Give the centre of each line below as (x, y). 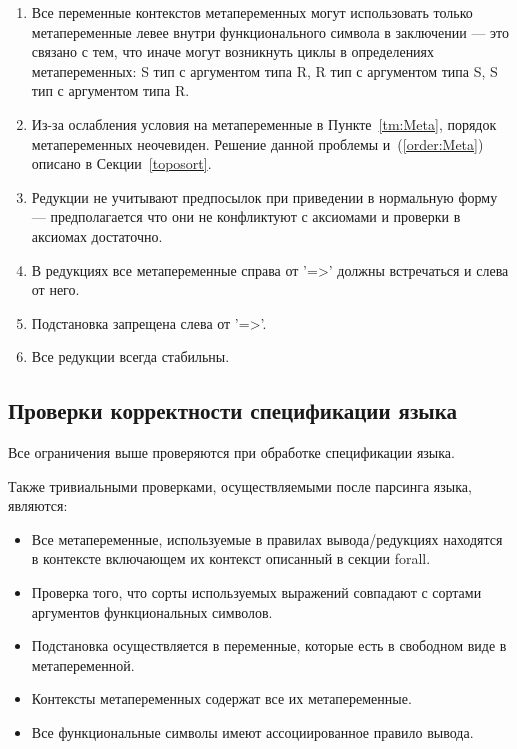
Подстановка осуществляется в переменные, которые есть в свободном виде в (269, 645)
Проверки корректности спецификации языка (233, 410)
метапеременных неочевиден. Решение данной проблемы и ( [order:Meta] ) (257, 143)
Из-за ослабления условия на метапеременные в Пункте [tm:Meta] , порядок (264, 123)
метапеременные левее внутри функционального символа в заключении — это (270, 31)
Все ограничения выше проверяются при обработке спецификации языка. (231, 452)
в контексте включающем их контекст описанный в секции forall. (231, 558)
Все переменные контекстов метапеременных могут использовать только (252, 12)
